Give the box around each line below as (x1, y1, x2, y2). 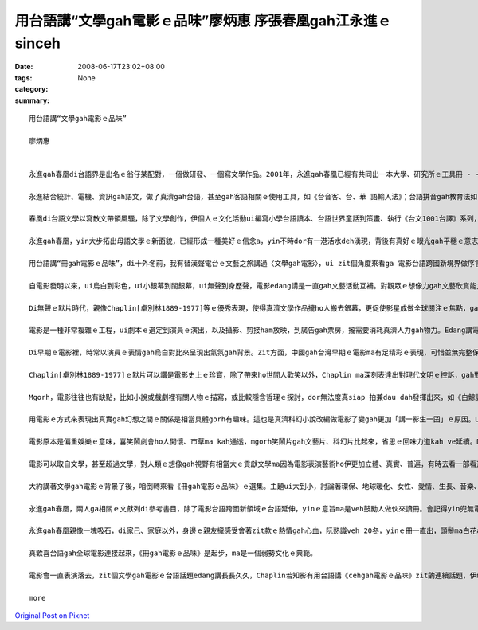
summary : (14, 96, 50, 105)
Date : (14, 62, 33, 72)
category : (14, 84, 49, 94)
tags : (14, 72, 33, 83)
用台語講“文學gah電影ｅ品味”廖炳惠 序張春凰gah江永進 (14, 12, 378, 29)
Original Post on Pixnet (14, 611, 90, 620)
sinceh (14, 34, 61, 52)
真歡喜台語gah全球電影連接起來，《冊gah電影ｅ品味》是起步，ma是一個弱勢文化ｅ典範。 (29, 549, 318, 558)
